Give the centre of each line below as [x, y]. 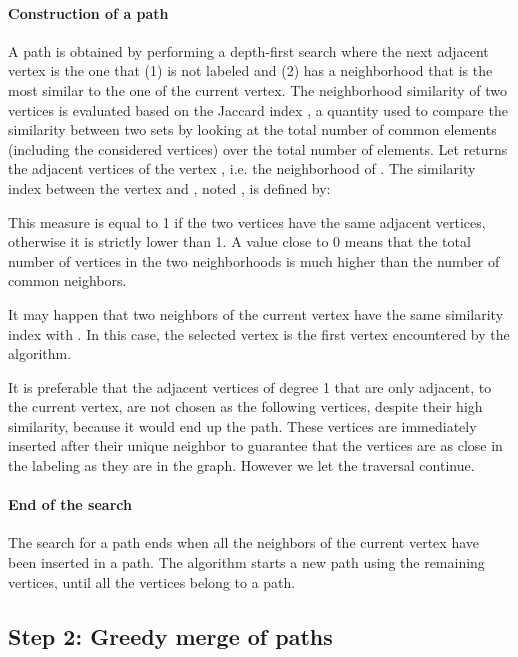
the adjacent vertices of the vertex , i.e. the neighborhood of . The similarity [242, 168]
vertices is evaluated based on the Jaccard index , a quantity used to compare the [258, 109]
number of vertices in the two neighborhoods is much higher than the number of [254, 260]
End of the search [70, 504]
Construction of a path [88, 12]
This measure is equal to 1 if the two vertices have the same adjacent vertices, [247, 221]
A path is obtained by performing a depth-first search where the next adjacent [248, 50]
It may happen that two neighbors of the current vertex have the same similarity [256, 313]
